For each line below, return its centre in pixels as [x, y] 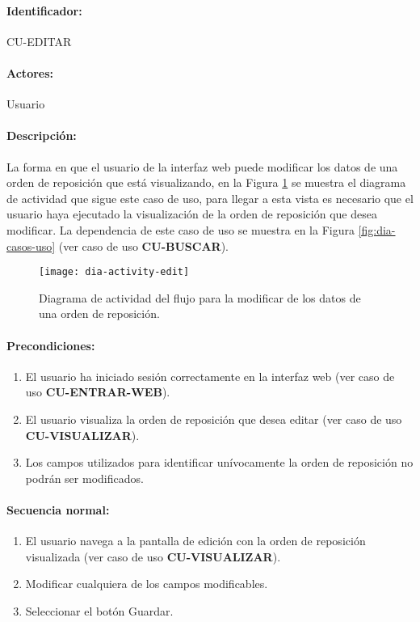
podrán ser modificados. [84, 478]
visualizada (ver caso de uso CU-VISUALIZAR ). [153, 556]
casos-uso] [31, 245]
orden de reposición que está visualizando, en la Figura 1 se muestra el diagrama [206, 182]
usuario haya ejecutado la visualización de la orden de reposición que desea [192, 214]
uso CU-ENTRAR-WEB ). [98, 392]
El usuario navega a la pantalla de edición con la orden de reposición [195, 541]
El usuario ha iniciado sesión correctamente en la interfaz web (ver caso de [210, 376]
